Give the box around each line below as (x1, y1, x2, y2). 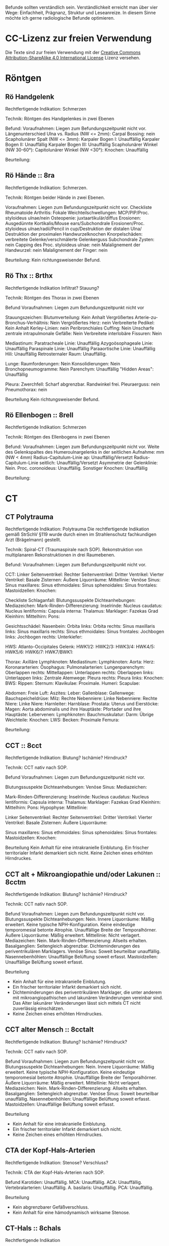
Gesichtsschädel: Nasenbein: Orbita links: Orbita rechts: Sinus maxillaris (5, 623, 155, 629)
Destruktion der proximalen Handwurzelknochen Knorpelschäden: (5, 231, 143, 237)
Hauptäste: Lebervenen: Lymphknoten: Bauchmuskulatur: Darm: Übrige (5, 712, 154, 718)
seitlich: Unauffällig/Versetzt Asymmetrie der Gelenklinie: (39, 460, 158, 466)
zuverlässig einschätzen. (12, 1005, 65, 1011)
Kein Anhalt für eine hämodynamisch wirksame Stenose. (12, 1209, 130, 1215)
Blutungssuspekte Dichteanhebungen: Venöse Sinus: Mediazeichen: (5, 784, 147, 790)
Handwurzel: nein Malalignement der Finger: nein (5, 247, 107, 253)
